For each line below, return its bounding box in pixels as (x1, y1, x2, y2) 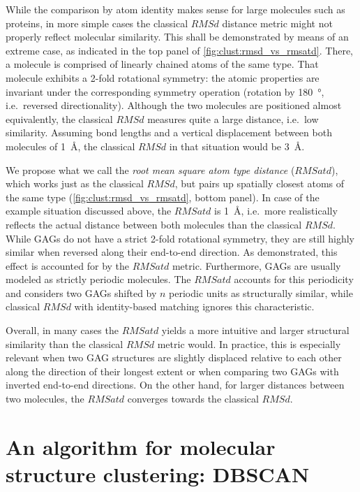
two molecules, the (6, 391, 84, 406)
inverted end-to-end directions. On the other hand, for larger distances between (6, 377, 345, 392)
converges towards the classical (127, 391, 259, 406)
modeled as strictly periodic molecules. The (6, 272, 191, 287)
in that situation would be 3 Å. (169, 138, 305, 153)
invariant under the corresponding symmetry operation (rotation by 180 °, (6, 84, 324, 99)
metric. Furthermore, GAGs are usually (172, 258, 341, 273)
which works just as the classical (6, 176, 144, 191)
